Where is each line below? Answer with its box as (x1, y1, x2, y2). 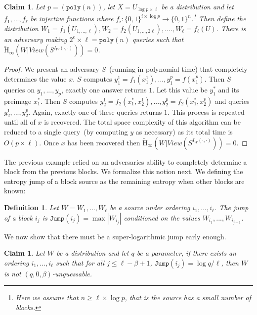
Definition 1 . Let (4, 202, 59, 213)
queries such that (132, 34, 184, 44)
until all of (4, 117, 36, 127)
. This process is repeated (167, 106, 245, 117)
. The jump (214, 202, 249, 213)
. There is (216, 23, 246, 33)
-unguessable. (52, 268, 92, 278)
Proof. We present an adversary (4, 64, 99, 74)
